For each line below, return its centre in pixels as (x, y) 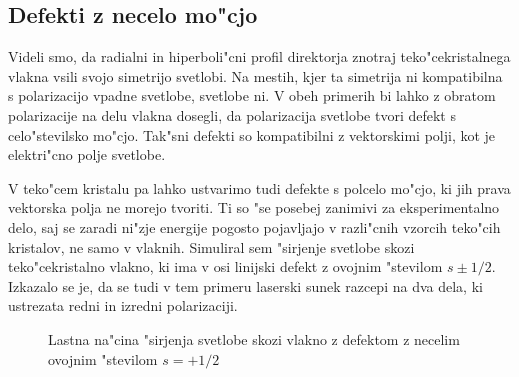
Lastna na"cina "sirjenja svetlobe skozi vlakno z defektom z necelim (254, 338)
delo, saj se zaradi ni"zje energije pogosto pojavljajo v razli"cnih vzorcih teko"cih (254, 226)
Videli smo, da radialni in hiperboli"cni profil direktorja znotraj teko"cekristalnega (259, 56)
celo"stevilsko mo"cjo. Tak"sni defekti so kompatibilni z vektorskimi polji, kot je (252, 134)
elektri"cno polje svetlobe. (87, 154)
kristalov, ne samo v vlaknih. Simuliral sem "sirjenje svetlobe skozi (211, 246)
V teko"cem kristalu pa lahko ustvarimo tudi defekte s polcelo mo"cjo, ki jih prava (259, 187)
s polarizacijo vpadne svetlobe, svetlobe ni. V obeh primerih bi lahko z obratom (252, 95)
